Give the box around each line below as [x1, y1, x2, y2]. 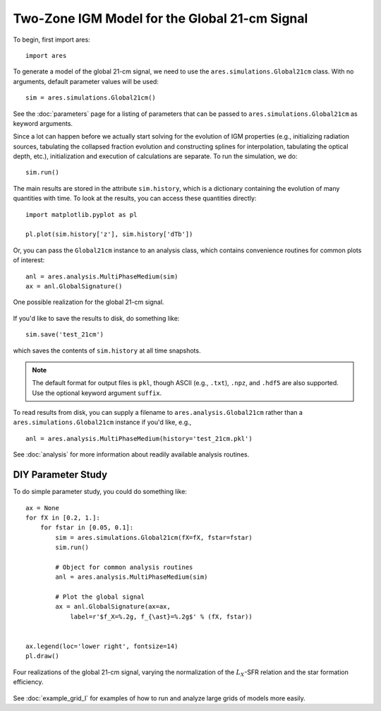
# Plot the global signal [55, 593, 145, 601]
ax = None [25, 504, 59, 512]
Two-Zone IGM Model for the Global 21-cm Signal [13, 11, 308, 26]
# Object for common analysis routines [55, 563, 193, 571]
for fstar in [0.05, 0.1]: [40, 524, 134, 531]
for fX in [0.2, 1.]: [25, 513, 100, 522]
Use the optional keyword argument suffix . [32, 389, 162, 397]
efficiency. [13, 678, 44, 686]
